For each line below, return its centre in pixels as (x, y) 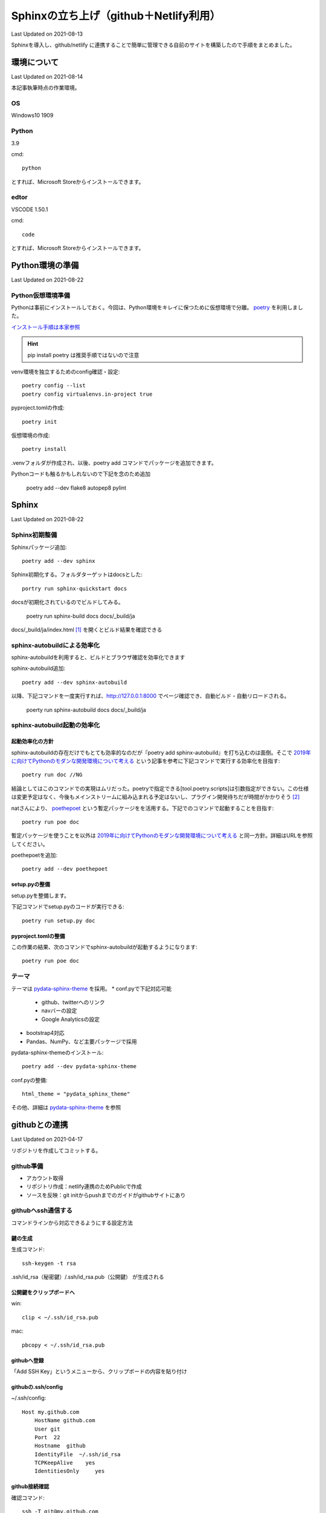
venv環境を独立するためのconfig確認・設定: (66, 372)
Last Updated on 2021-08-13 (47, 34)
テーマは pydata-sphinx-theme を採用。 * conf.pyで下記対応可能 (91, 988)
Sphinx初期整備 (34, 535)
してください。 (30, 844)
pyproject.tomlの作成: (38, 408)
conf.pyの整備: (29, 1080)
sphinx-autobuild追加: (38, 668)
